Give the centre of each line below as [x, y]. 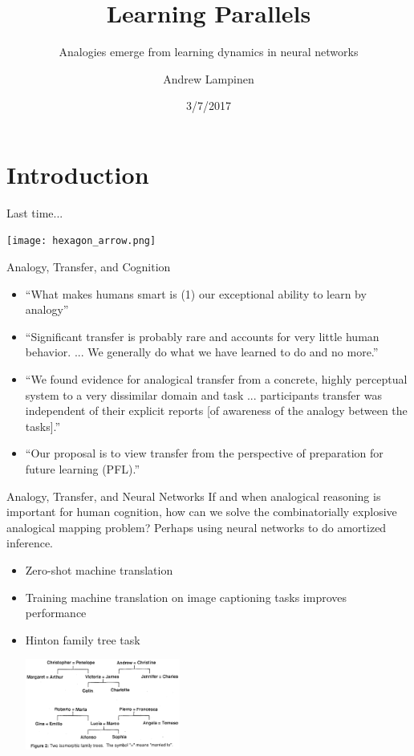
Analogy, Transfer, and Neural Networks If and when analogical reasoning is [194, 496]
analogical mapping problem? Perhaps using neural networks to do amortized [197, 527]
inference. [30, 543]
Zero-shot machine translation [99, 570]
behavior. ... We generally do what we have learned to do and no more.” [202, 352]
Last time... [35, 212]
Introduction [78, 174]
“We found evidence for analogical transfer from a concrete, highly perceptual [216, 379]
